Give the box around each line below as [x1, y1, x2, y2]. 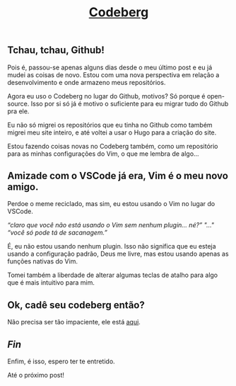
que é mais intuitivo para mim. [7, 278, 95, 287]
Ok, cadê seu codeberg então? [7, 299, 145, 311]
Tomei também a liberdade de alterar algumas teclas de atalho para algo [7, 271, 218, 280]
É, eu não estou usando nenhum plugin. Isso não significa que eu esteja [7, 242, 217, 251]
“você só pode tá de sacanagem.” [7, 228, 108, 237]
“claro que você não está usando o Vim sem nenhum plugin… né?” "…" [7, 221, 214, 229]
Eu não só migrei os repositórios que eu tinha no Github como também [7, 120, 213, 129]
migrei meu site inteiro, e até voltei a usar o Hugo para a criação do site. [7, 128, 217, 137]
